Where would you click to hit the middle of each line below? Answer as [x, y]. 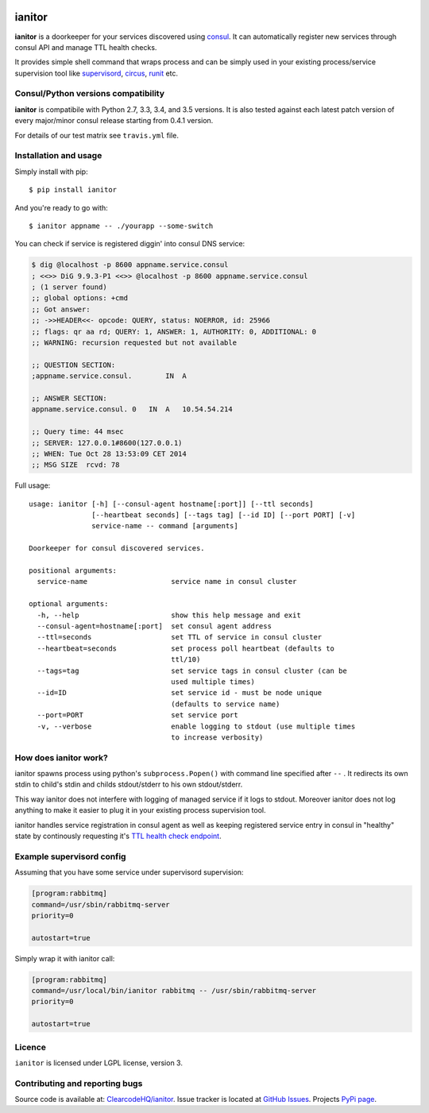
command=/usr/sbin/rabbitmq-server [100, 904]
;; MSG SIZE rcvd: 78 [75, 465]
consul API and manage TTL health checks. [86, 47]
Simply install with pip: [51, 172]
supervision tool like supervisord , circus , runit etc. [97, 73]
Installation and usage [58, 156]
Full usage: [33, 485]
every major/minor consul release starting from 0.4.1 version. [114, 121]
